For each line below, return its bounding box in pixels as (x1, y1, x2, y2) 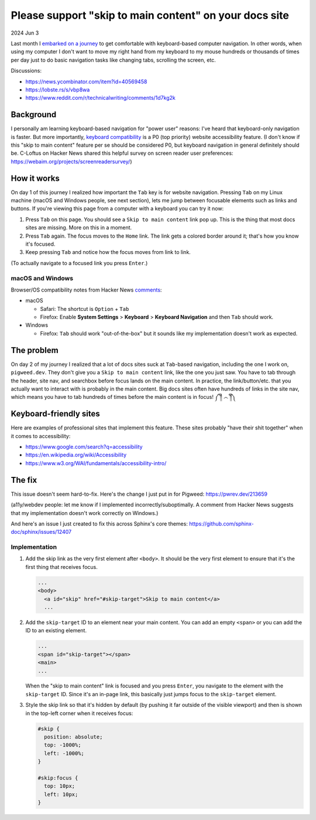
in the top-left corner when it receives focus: (25, 710, 133, 717)
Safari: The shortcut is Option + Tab (40, 305, 129, 312)
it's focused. (25, 240, 56, 248)
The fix (11, 475, 37, 485)
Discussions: (11, 67, 42, 74)
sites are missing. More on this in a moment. (25, 224, 132, 231)
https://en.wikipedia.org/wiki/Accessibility (25, 452, 127, 459)
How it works (11, 173, 60, 183)
